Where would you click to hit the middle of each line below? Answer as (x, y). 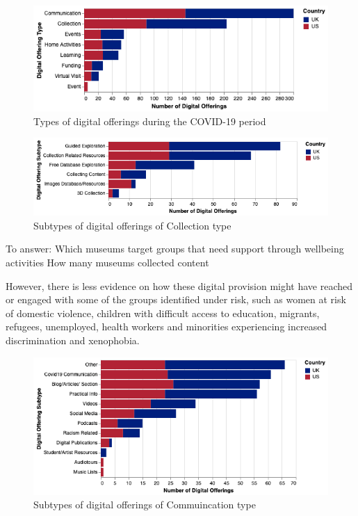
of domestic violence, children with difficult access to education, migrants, (163, 313)
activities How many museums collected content (107, 263)
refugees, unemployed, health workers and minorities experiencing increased (166, 326)
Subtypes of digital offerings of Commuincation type (145, 505)
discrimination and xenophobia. (73, 340)
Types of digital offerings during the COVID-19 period (150, 121)
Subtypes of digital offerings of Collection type (132, 225)
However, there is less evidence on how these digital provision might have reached (179, 285)
